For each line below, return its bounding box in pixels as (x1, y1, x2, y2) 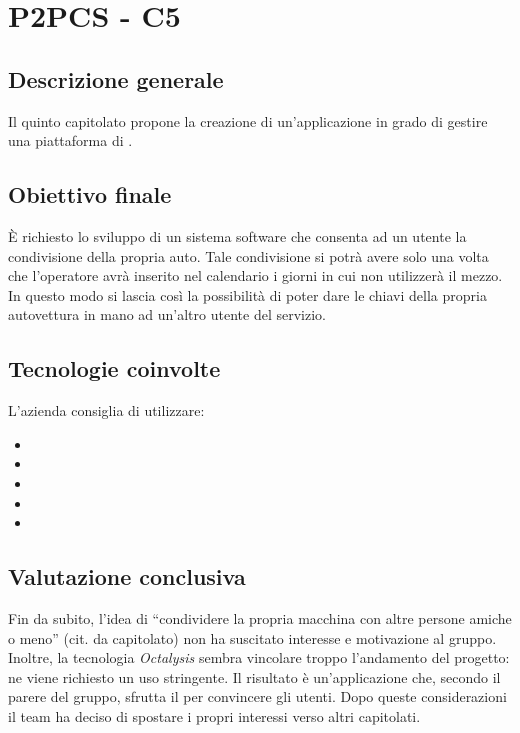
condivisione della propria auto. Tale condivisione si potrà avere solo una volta (8, 245, 489, 266)
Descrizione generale (8, 63, 224, 94)
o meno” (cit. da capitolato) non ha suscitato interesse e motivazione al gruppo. (8, 627, 497, 648)
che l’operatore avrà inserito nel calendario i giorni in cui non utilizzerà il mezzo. (8, 265, 503, 286)
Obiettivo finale (8, 179, 172, 210)
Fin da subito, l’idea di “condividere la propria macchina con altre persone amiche (8, 607, 512, 628)
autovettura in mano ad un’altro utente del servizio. (8, 304, 326, 325)
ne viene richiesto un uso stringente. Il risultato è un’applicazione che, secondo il (8, 666, 501, 687)
